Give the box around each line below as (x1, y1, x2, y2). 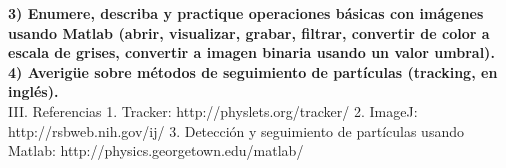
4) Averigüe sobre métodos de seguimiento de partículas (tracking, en (8, 61, 498, 82)
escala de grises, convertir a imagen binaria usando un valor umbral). (8, 42, 495, 63)
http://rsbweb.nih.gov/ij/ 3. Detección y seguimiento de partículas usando (8, 120, 464, 141)
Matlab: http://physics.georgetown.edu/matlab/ (8, 140, 304, 161)
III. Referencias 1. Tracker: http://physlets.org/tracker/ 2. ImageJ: (8, 100, 418, 121)
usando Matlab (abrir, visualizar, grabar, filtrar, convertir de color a (8, 22, 490, 43)
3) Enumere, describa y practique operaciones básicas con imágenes (8, 3, 484, 23)
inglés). (8, 81, 59, 102)
